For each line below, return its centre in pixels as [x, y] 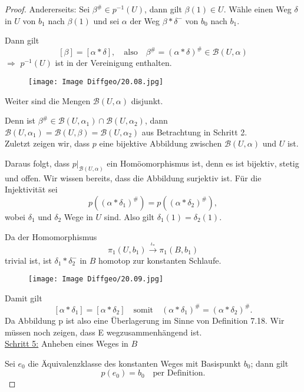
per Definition [178, 373]
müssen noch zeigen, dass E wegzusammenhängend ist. [103, 332]
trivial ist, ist [28, 260]
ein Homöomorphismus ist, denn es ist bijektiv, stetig [203, 163]
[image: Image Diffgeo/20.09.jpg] [96, 279]
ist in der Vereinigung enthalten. [113, 63]
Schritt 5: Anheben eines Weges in [67, 343]
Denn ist [20, 120]
